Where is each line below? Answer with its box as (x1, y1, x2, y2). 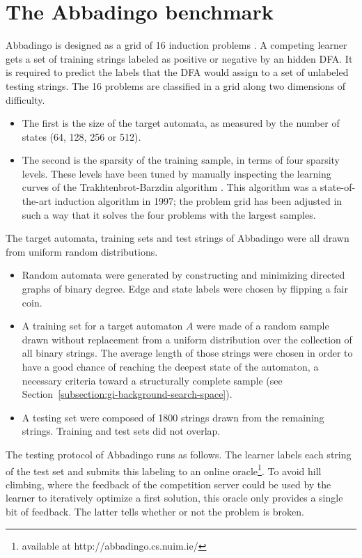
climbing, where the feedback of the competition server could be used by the (6, 476, 331, 491)
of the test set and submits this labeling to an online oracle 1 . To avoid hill (6, 461, 322, 478)
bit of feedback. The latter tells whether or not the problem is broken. (6, 504, 304, 518)
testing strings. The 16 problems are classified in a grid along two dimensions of (6, 78, 346, 93)
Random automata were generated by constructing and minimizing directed (22, 268, 345, 282)
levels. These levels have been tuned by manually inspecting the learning (22, 166, 331, 180)
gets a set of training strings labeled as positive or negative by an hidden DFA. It (6, 51, 353, 65)
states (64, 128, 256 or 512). (22, 129, 141, 144)
